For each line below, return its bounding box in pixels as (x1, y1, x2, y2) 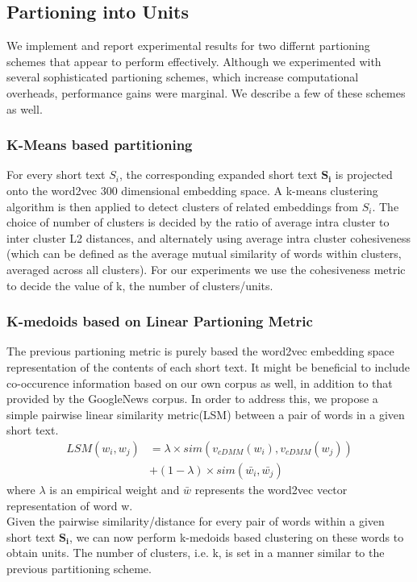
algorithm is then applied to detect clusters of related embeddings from (6, 197, 359, 214)
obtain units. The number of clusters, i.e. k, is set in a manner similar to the (6, 544, 385, 561)
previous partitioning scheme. (6, 559, 152, 576)
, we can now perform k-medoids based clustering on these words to (69, 528, 404, 545)
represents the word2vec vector (194, 480, 348, 497)
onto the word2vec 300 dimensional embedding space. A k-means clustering (6, 181, 378, 198)
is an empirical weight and (49, 480, 180, 497)
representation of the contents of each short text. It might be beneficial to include (6, 358, 411, 375)
